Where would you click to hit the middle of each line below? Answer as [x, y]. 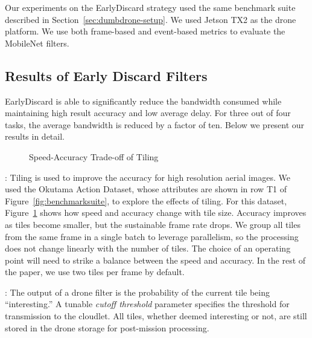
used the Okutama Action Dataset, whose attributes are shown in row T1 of [146, 189]
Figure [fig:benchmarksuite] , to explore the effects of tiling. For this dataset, [146, 200]
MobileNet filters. [37, 43]
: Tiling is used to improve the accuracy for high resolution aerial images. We [148, 177]
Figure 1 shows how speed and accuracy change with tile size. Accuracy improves [156, 213]
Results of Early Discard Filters [106, 75]
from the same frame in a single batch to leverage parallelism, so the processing [152, 236]
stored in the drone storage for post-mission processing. [107, 327]
